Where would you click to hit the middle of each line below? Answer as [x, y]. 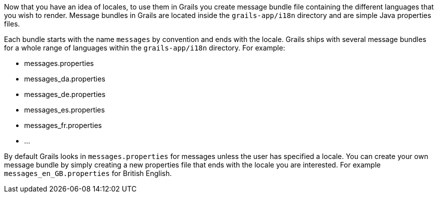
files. [12, 24]
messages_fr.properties [63, 125]
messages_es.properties [64, 110]
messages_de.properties [65, 94]
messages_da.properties [65, 79]
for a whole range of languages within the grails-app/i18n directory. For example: [145, 48]
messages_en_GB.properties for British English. [88, 173]
